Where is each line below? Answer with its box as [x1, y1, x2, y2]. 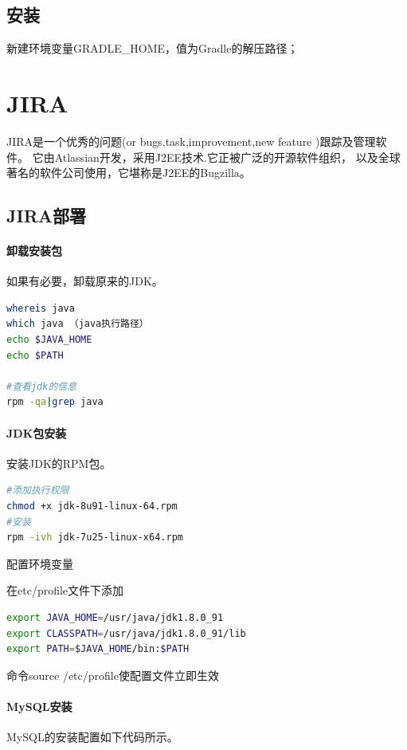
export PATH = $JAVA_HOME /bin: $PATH [6, 643, 190, 655]
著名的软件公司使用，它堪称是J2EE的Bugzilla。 [6, 164, 251, 181]
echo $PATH [6, 349, 64, 361]
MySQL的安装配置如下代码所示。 [6, 728, 178, 745]
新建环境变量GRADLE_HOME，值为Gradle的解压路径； [6, 40, 299, 57]
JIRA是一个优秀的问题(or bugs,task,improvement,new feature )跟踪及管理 [6, 132, 376, 149]
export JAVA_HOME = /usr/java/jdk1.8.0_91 [6, 611, 224, 623]
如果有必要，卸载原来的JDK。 [6, 273, 163, 289]
